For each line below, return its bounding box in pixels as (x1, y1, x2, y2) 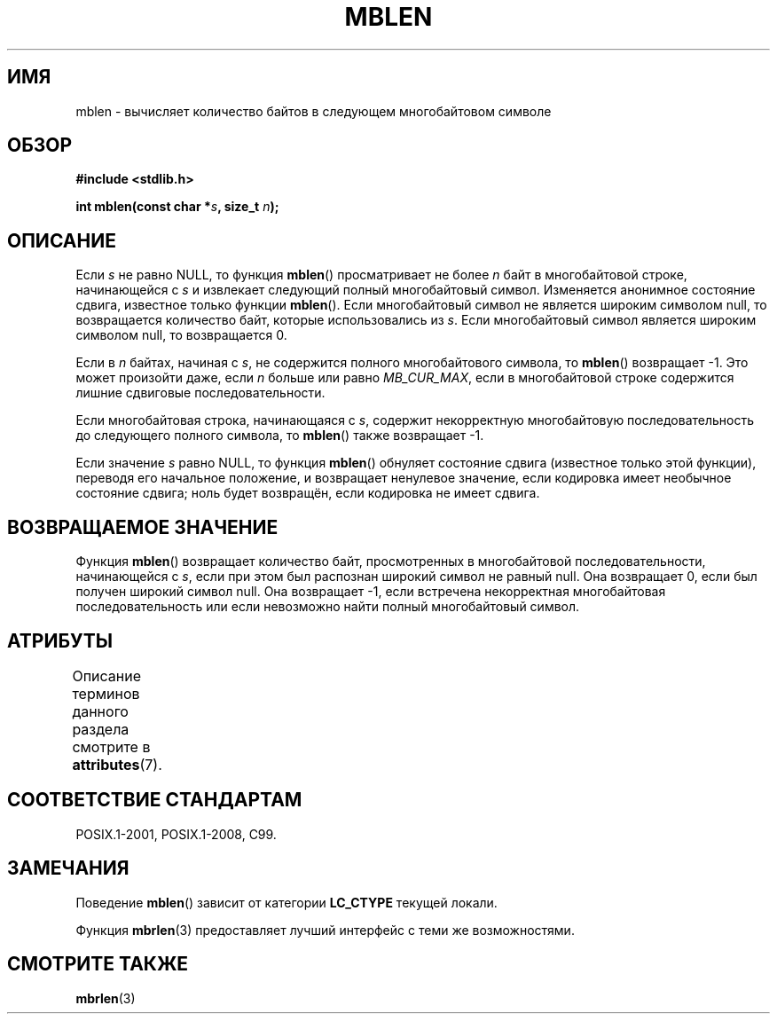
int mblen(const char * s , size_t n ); (75, 199, 279, 215)
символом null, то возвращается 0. (75, 327, 287, 343)
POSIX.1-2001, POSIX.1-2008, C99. (75, 826, 277, 842)
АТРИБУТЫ (7, 629, 114, 652)
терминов (72, 684, 140, 703)
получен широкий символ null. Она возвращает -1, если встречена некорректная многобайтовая (75, 584, 666, 600)
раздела (72, 719, 129, 738)
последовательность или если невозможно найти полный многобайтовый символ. (75, 599, 580, 615)
